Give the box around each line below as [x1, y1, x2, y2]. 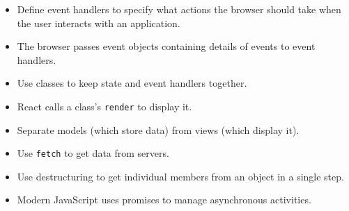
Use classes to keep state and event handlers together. [17, 76, 247, 90]
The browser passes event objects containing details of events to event [17, 39, 316, 53]
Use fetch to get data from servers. [17, 146, 169, 160]
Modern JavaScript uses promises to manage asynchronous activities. [17, 192, 311, 207]
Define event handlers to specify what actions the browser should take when [17, 2, 341, 16]
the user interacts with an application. [17, 15, 180, 30]
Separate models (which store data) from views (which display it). [17, 122, 300, 137]
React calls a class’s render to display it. [17, 99, 192, 113]
